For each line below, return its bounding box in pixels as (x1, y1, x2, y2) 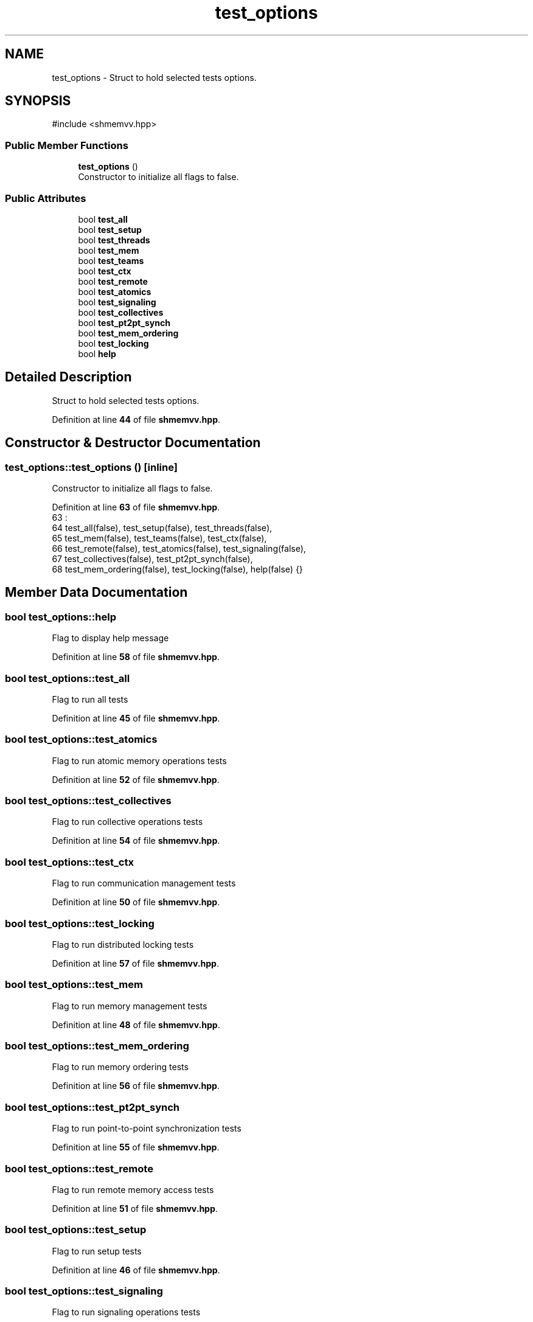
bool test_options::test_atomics (5, 733, 158, 746)
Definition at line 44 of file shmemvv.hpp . (52, 414, 221, 425)
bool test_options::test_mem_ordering (5, 1040, 189, 1052)
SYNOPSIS (5, 93, 71, 109)
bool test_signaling (78, 296, 156, 307)
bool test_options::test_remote (5, 1162, 153, 1175)
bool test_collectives (78, 307, 164, 318)
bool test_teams (78, 255, 144, 266)
